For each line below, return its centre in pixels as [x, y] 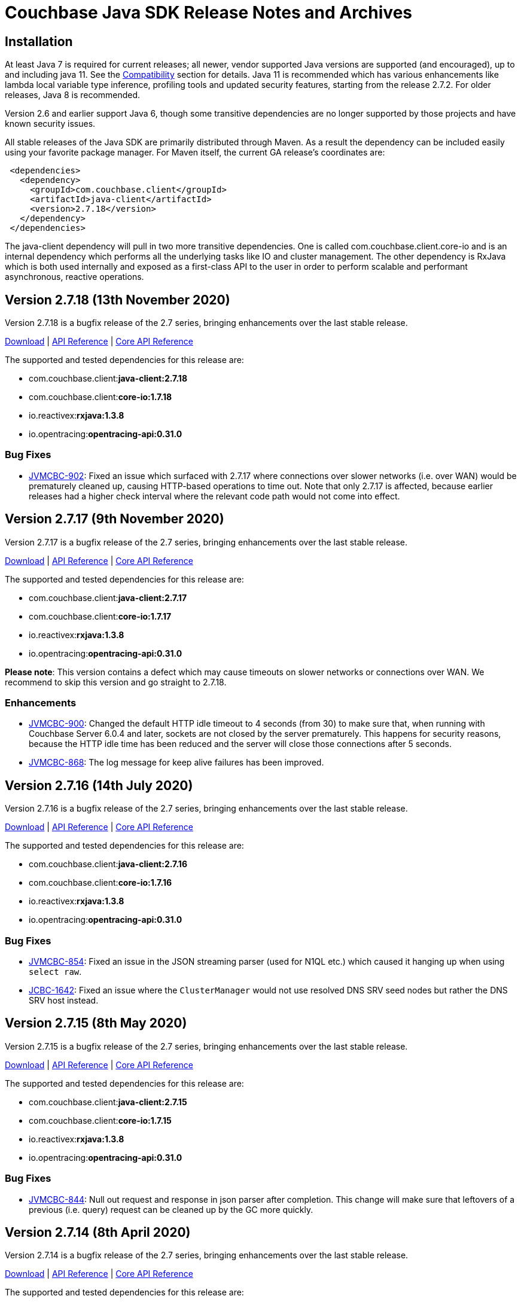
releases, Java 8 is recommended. [73, 95]
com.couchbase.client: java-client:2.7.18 [108, 379]
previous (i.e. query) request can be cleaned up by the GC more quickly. [171, 1209]
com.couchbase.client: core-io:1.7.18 [100, 397]
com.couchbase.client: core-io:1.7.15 [100, 1120]
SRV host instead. [64, 1000]
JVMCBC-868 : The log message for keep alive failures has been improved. [176, 763]
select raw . [55, 971]
